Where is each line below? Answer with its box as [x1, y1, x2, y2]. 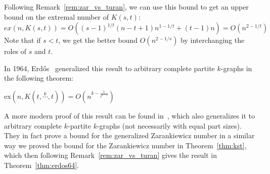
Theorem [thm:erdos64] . [4, 159, 79, 170]
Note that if [4, 35, 41, 45]
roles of [4, 46, 27, 56]
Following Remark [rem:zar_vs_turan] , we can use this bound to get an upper [4, 2, 249, 12]
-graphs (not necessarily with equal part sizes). [97, 120, 242, 131]
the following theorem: [4, 73, 73, 83]
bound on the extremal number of [4, 11, 109, 22]
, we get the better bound [58, 35, 138, 45]
